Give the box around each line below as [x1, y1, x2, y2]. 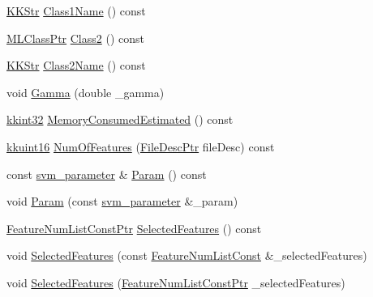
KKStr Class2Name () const [6, 57, 146, 74]
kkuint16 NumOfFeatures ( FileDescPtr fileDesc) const [6, 138, 275, 155]
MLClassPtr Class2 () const [6, 29, 144, 46]
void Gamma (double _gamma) [6, 83, 165, 100]
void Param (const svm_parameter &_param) [6, 193, 238, 210]
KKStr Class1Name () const [6, 2, 146, 19]
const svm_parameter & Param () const [6, 165, 207, 182]
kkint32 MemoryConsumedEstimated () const [6, 111, 234, 128]
